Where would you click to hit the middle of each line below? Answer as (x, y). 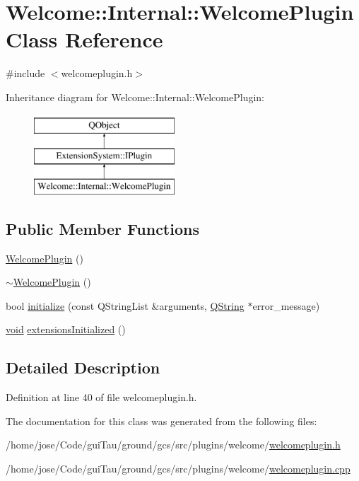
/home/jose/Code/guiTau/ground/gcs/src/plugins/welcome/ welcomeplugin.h (173, 445)
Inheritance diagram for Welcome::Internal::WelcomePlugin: (135, 97)
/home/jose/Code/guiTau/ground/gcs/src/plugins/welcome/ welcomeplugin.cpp (178, 469)
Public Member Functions (102, 228)
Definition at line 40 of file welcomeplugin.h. (101, 397)
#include (25, 73)
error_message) (286, 305)
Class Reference (84, 39)
